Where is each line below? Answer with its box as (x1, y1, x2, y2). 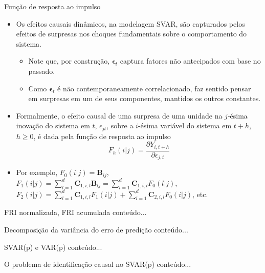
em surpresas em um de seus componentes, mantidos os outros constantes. (28, 93, 261, 104)
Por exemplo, (16, 167, 58, 178)
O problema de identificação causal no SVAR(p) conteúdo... (4, 259, 191, 269)
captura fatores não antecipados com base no (120, 55, 261, 66)
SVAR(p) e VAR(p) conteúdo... (4, 241, 102, 252)
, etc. (192, 188, 208, 199)
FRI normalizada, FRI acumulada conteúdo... (4, 207, 147, 218)
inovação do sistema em (16, 120, 90, 131)
